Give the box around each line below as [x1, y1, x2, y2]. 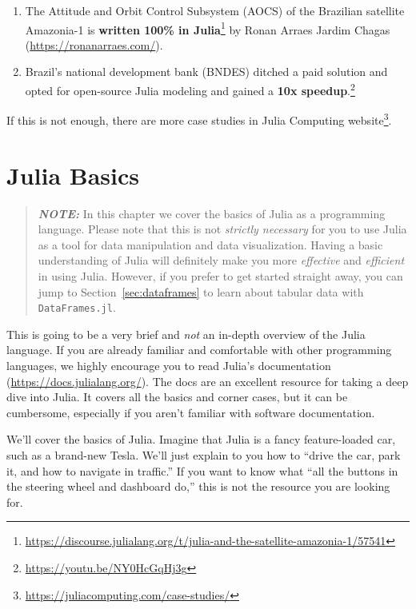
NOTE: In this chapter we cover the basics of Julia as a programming [38, 205, 386, 221]
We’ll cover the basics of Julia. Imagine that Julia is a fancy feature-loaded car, [6, 431, 396, 448]
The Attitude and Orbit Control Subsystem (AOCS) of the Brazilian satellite [25, 2, 405, 18]
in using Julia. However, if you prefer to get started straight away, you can [38, 268, 403, 285]
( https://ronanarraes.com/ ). [25, 36, 163, 53]
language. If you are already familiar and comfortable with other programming [6, 341, 392, 358]
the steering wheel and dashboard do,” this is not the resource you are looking [6, 478, 390, 495]
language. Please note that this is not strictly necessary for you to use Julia [38, 221, 407, 237]
